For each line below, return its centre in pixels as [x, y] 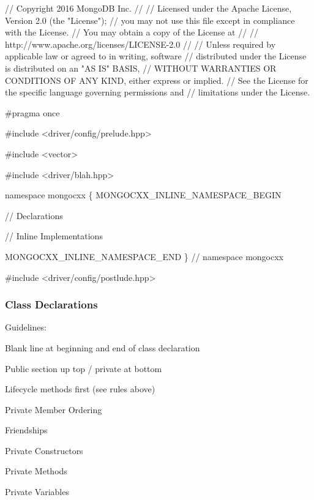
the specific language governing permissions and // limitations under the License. [158, 92]
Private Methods [36, 471]
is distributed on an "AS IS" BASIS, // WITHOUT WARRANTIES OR [141, 68]
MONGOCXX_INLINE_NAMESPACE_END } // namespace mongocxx [144, 256]
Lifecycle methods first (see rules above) [80, 389]
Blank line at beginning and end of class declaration [103, 347]
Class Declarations [51, 304]
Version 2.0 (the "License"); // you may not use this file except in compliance [150, 20]
